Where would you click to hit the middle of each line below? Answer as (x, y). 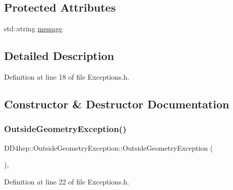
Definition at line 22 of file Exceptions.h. (67, 181)
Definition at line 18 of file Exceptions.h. (67, 77)
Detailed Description (59, 56)
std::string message (33, 28)
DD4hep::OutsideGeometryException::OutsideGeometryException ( (109, 147)
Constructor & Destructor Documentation (117, 104)
